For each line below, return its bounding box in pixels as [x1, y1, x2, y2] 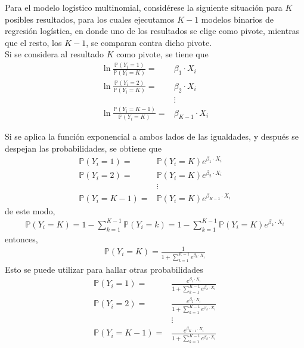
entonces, [5, 232, 38, 245]
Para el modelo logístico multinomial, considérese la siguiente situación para [5, 1, 283, 13]
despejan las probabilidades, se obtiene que [5, 141, 162, 154]
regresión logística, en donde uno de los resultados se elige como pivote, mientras [5, 24, 300, 37]
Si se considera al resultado [5, 48, 104, 60]
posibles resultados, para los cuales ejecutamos [5, 13, 175, 25]
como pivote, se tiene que [116, 48, 209, 60]
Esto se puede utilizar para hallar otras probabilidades [5, 263, 203, 275]
